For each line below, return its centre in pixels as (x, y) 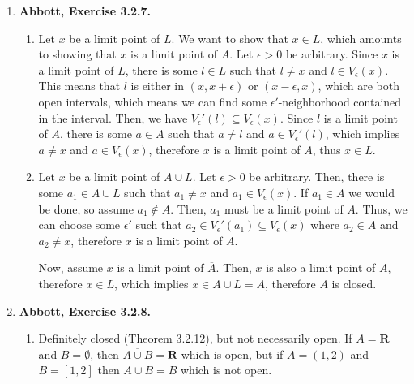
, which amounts (361, 38)
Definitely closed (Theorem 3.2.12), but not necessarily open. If (195, 338)
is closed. (354, 283)
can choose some (79, 224)
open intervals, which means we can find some (152, 101)
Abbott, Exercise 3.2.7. (85, 11)
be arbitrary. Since (332, 54)
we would (371, 192)
